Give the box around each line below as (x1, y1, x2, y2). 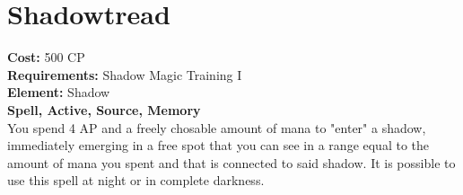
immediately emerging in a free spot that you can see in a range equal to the (7, 136, 430, 155)
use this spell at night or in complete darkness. (7, 171, 265, 190)
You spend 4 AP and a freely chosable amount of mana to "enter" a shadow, (7, 118, 426, 137)
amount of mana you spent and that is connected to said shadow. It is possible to (7, 153, 456, 172)
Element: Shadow (7, 83, 110, 102)
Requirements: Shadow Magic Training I (7, 65, 242, 84)
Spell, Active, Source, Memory (7, 100, 201, 119)
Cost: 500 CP (7, 48, 85, 66)
